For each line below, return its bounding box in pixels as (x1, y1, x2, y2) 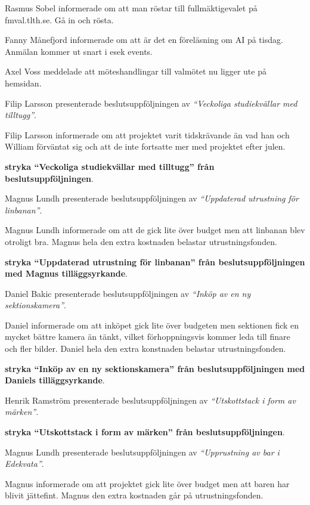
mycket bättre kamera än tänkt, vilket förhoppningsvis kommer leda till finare (5, 330, 290, 343)
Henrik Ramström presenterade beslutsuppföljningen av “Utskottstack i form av (5, 394, 296, 406)
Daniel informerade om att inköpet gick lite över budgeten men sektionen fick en (5, 318, 299, 331)
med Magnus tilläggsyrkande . (5, 267, 128, 280)
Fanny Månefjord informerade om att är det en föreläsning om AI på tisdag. (5, 33, 283, 46)
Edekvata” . (5, 457, 44, 470)
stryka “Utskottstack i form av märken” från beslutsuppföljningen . (5, 426, 285, 438)
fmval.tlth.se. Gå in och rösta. (5, 13, 114, 26)
